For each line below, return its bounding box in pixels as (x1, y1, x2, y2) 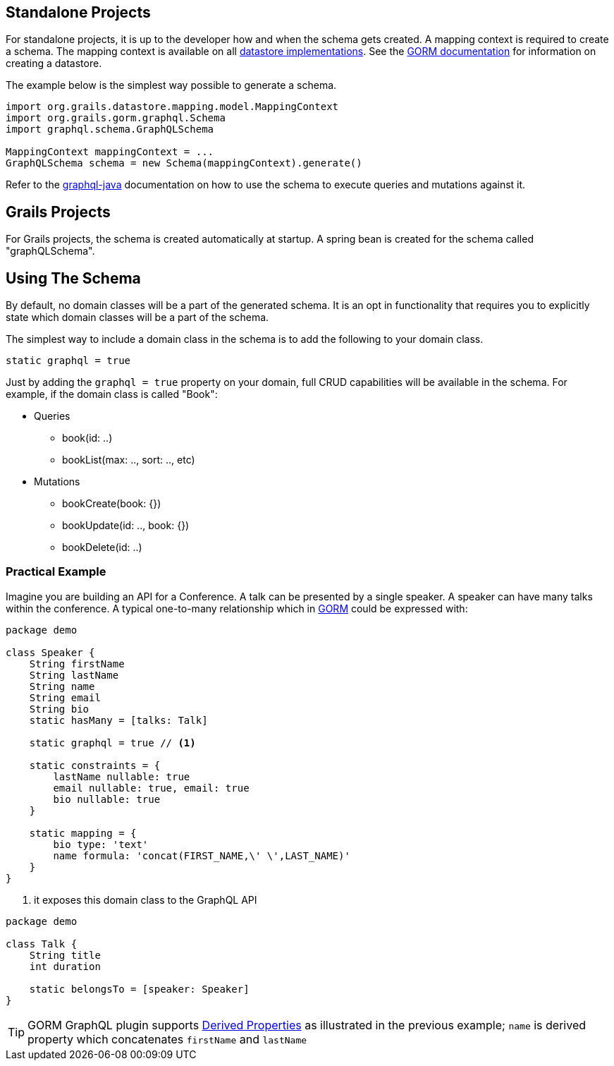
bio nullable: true (53, 793, 161, 805)
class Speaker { (6, 646, 95, 658)
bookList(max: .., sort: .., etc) (62, 454, 195, 466)
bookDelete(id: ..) (62, 541, 142, 554)
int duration (29, 960, 101, 972)
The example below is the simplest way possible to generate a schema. (6, 79, 337, 92)
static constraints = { (29, 759, 161, 771)
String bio (29, 703, 90, 715)
